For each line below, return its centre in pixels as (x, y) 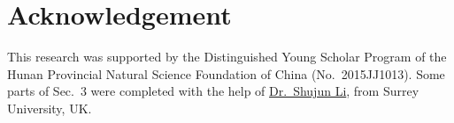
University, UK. (50, 108)
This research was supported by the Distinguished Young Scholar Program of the (227, 57)
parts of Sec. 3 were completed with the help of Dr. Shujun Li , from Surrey (213, 91)
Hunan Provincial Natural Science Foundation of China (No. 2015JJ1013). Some (226, 73)
